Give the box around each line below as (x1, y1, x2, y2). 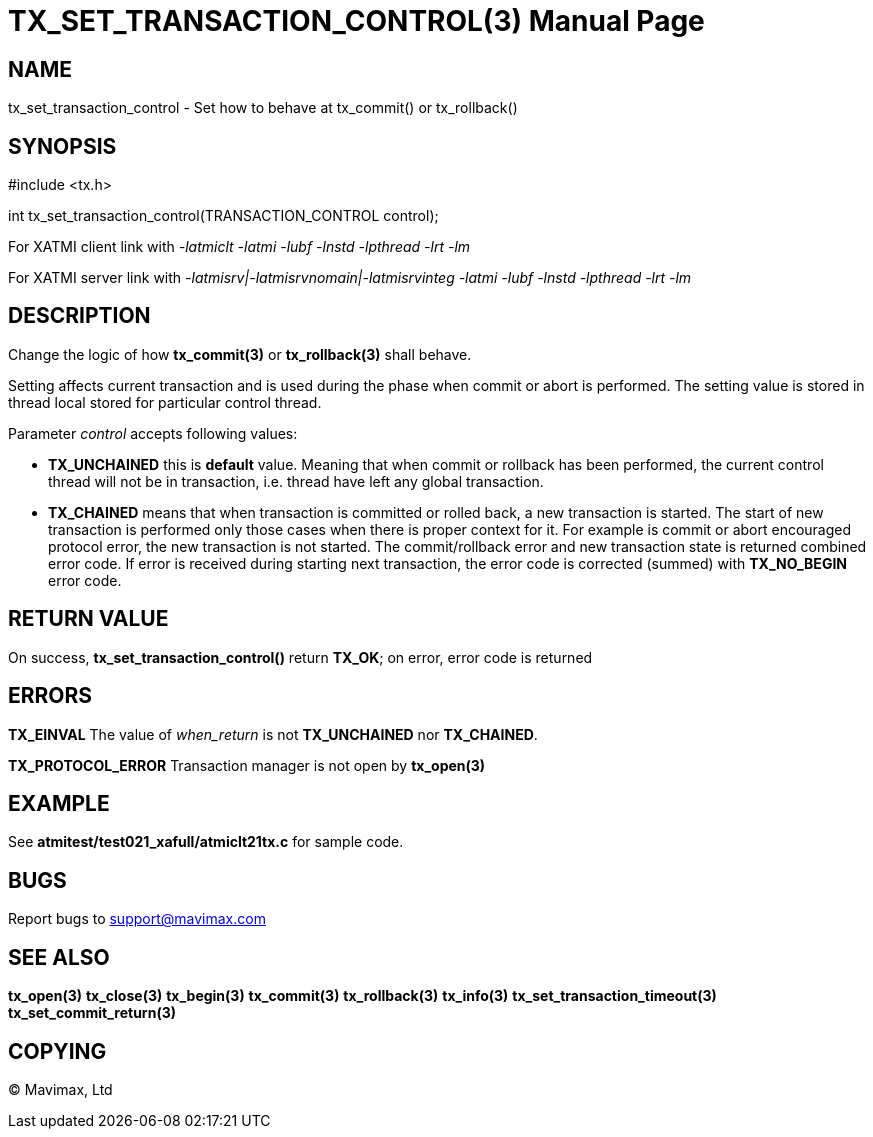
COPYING (8, 1038, 107, 1064)
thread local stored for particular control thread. (8, 393, 322, 411)
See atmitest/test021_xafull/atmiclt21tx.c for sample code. (8, 833, 404, 851)
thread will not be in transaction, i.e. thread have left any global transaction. (48, 472, 544, 490)
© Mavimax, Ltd (8, 1080, 113, 1098)
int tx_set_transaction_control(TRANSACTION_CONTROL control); (8, 207, 439, 225)
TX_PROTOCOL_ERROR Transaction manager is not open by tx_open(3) (8, 756, 486, 774)
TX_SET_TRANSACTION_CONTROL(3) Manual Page (8, 4, 705, 38)
